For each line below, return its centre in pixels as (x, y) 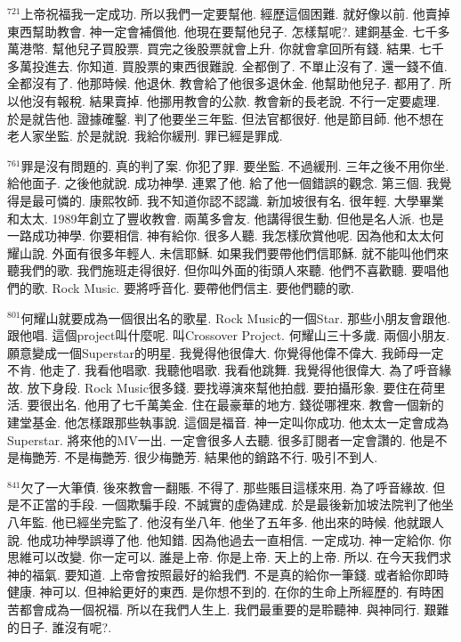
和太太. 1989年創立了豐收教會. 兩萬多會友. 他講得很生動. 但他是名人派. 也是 (226, 218)
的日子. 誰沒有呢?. (60, 626)
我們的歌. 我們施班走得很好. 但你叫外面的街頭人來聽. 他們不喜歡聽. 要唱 (228, 270)
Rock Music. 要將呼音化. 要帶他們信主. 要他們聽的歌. (203, 287)
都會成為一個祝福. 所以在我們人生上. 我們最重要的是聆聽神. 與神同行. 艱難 (234, 609)
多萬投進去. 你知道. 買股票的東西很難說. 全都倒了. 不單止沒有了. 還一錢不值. (227, 65)
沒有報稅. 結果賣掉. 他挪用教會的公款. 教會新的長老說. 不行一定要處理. (236, 100)
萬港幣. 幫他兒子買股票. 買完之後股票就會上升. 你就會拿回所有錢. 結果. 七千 (226, 49)
